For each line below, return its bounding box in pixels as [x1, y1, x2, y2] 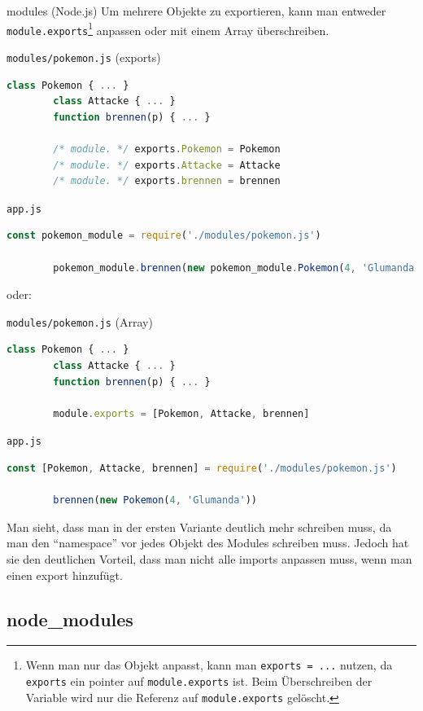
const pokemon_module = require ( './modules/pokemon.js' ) [7, 230, 321, 242]
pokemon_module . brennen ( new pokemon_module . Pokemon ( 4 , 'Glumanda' [53, 261, 421, 274]
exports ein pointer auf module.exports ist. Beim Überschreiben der [25, 673, 373, 690]
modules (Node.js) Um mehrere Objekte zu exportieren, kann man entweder [7, 2, 386, 19]
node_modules [7, 606, 133, 631]
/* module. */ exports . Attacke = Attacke [53, 159, 281, 171]
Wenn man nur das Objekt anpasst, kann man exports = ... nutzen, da [25, 656, 393, 674]
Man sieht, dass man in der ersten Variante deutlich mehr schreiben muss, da [7, 518, 392, 535]
